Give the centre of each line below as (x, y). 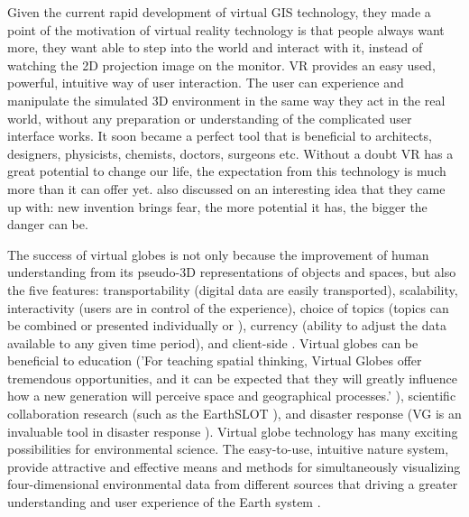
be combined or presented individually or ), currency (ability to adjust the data (227, 325)
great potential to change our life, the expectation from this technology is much (227, 171)
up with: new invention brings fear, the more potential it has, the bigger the (217, 206)
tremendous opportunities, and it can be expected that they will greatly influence (232, 378)
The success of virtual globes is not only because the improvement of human (218, 254)
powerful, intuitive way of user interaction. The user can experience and (206, 83)
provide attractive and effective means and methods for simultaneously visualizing (234, 466)
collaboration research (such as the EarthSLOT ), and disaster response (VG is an (234, 414)
